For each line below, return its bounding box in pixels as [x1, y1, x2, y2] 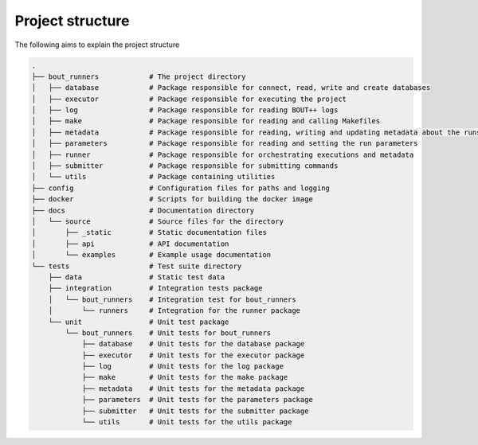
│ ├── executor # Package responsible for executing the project [31, 94, 347, 103]
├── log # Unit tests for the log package [81, 362, 284, 371]
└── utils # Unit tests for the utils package [81, 418, 292, 427]
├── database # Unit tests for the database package [81, 339, 305, 349]
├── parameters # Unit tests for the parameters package [81, 395, 314, 404]
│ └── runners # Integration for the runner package [48, 306, 301, 315]
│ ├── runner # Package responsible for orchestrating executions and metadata [31, 150, 414, 159]
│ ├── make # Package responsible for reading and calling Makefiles [31, 116, 381, 126]
